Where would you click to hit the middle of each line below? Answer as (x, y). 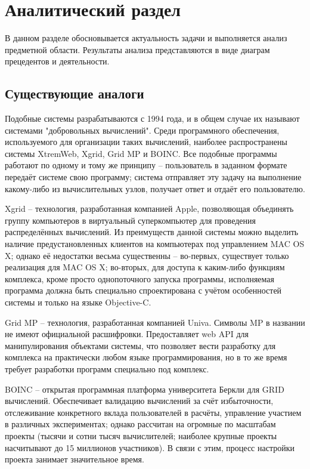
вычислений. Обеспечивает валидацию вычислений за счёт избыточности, (139, 401)
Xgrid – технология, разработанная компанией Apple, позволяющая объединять (149, 209)
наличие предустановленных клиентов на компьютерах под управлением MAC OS (155, 244)
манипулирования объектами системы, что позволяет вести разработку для (140, 345)
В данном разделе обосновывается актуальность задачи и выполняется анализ (146, 38)
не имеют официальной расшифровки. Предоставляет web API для (127, 334)
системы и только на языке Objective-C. (78, 302)
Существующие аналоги (75, 93)
